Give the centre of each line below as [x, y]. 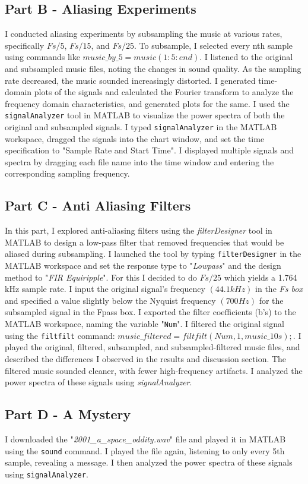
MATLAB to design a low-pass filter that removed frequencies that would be [145, 242]
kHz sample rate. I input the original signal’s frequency [105, 289]
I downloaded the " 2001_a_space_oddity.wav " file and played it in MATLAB [145, 439]
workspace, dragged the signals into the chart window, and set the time [135, 138]
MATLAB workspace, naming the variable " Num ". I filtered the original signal [145, 324]
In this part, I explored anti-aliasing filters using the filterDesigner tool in [139, 230]
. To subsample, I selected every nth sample [214, 45]
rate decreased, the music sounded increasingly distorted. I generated [130, 80]
